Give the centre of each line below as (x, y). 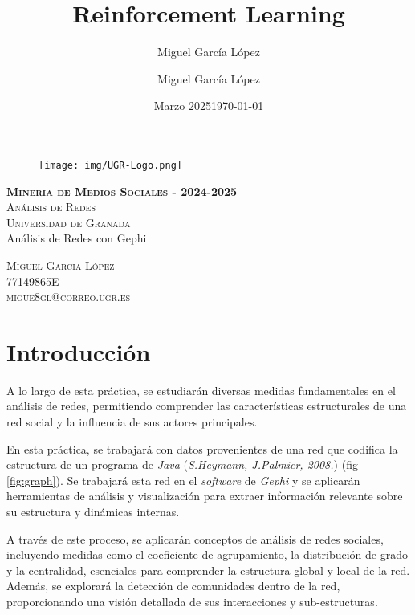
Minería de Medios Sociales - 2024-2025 (122, 191)
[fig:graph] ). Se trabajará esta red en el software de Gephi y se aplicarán (183, 480)
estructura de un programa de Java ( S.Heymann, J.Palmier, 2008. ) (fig (182, 464)
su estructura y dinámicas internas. (93, 511)
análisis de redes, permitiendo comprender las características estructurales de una (207, 406)
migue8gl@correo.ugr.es (69, 297)
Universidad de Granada (69, 222)
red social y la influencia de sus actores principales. (132, 422)
